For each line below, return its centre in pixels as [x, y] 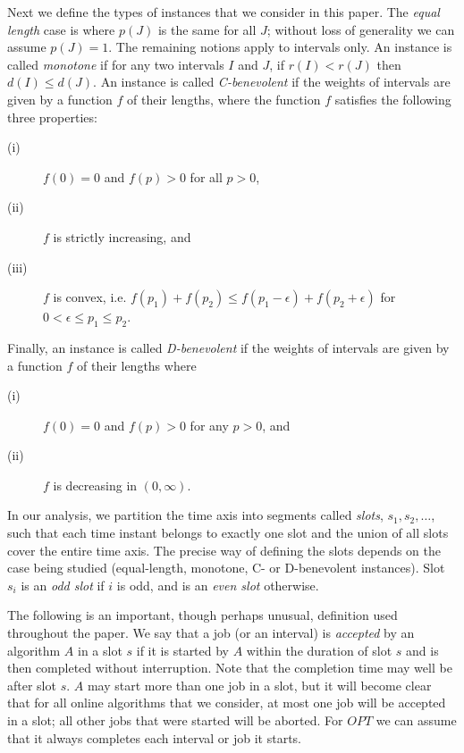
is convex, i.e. [90, 297]
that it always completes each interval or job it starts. [154, 737]
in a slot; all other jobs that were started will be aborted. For [175, 720]
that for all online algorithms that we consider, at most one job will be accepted [227, 703]
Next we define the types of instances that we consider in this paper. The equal [224, 12]
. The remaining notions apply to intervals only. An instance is [280, 47]
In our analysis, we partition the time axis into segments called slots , [195, 515]
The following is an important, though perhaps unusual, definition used [202, 615]
